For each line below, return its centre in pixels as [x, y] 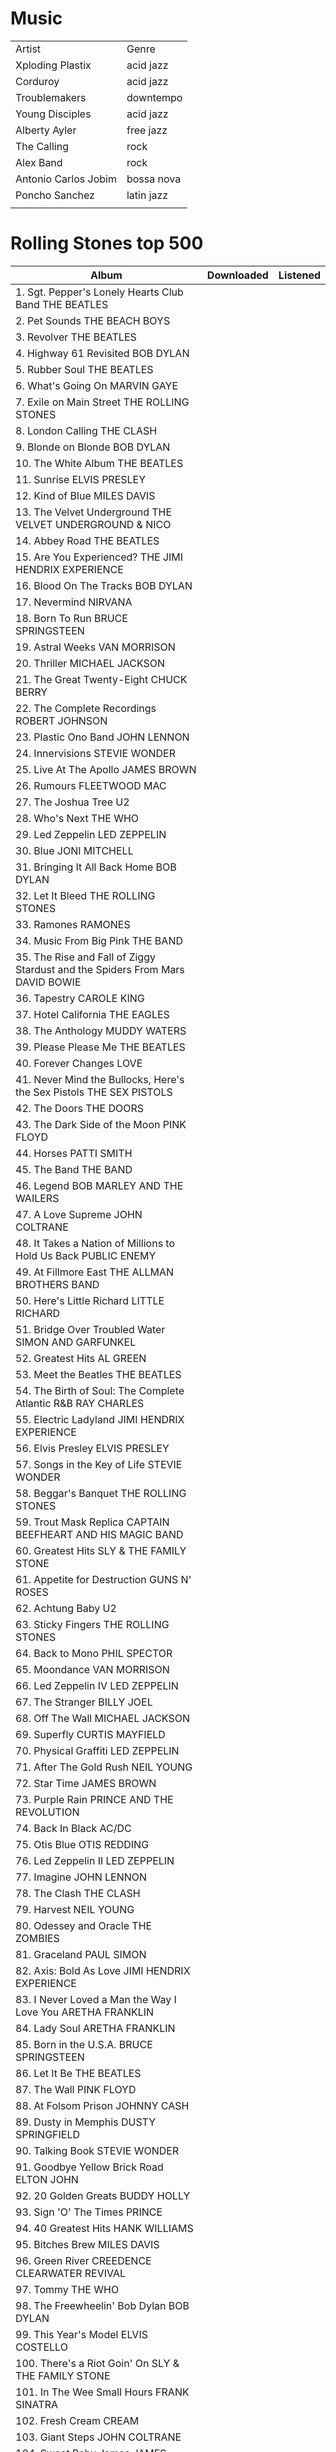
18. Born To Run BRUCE [71, 618]
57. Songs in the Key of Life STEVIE [99, 1464]
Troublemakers [51, 97]
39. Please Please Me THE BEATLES [100, 1047]
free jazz [147, 130]
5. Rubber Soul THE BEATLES [84, 369]
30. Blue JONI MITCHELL [74, 850]
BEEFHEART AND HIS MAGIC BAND [99, 1534]
